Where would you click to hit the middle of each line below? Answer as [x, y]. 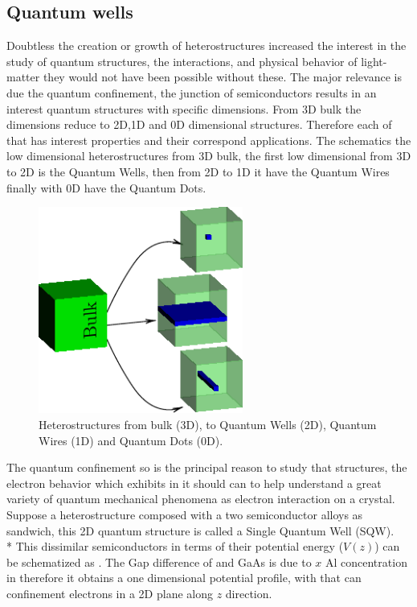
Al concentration [366, 562]
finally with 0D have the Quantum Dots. [106, 187]
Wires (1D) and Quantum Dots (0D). [131, 440]
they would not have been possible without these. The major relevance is [222, 77]
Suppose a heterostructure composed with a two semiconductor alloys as [185, 515]
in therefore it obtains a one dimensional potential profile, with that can [184, 578]
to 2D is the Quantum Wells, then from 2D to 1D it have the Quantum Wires [198, 171]
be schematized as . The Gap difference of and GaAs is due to [159, 562]
